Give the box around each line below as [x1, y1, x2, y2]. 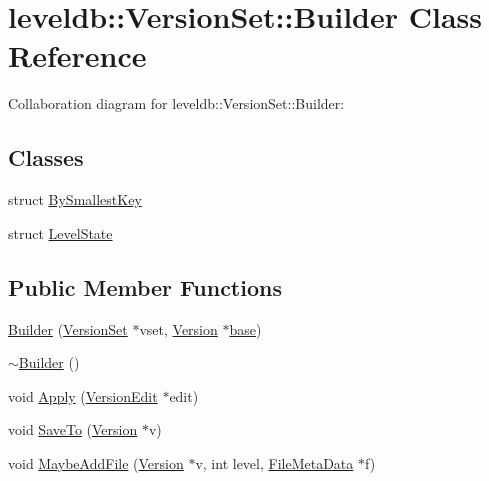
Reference [8, 35, 147, 76]
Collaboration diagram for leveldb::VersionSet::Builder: [8, 93, 345, 114]
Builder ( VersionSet [8, 318, 128, 339]
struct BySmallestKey [8, 189, 142, 210]
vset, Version [139, 318, 218, 339]
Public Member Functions [8, 271, 282, 302]
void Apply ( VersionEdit [8, 385, 158, 406]
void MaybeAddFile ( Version [8, 452, 184, 473]
